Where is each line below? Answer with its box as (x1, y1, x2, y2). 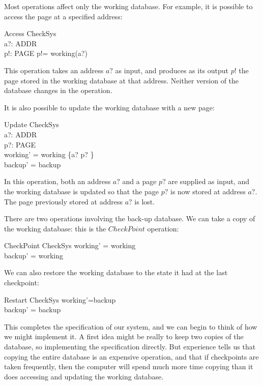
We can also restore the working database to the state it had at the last (4, 267, 228, 278)
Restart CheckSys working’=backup (4, 294, 116, 305)
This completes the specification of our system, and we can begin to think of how (4, 321, 257, 332)
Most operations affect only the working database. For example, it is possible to (4, 1, 253, 11)
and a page (122, 176, 157, 187)
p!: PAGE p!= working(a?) (4, 48, 87, 58)
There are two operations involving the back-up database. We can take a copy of (4, 213, 255, 224)
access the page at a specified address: (4, 11, 123, 21)
